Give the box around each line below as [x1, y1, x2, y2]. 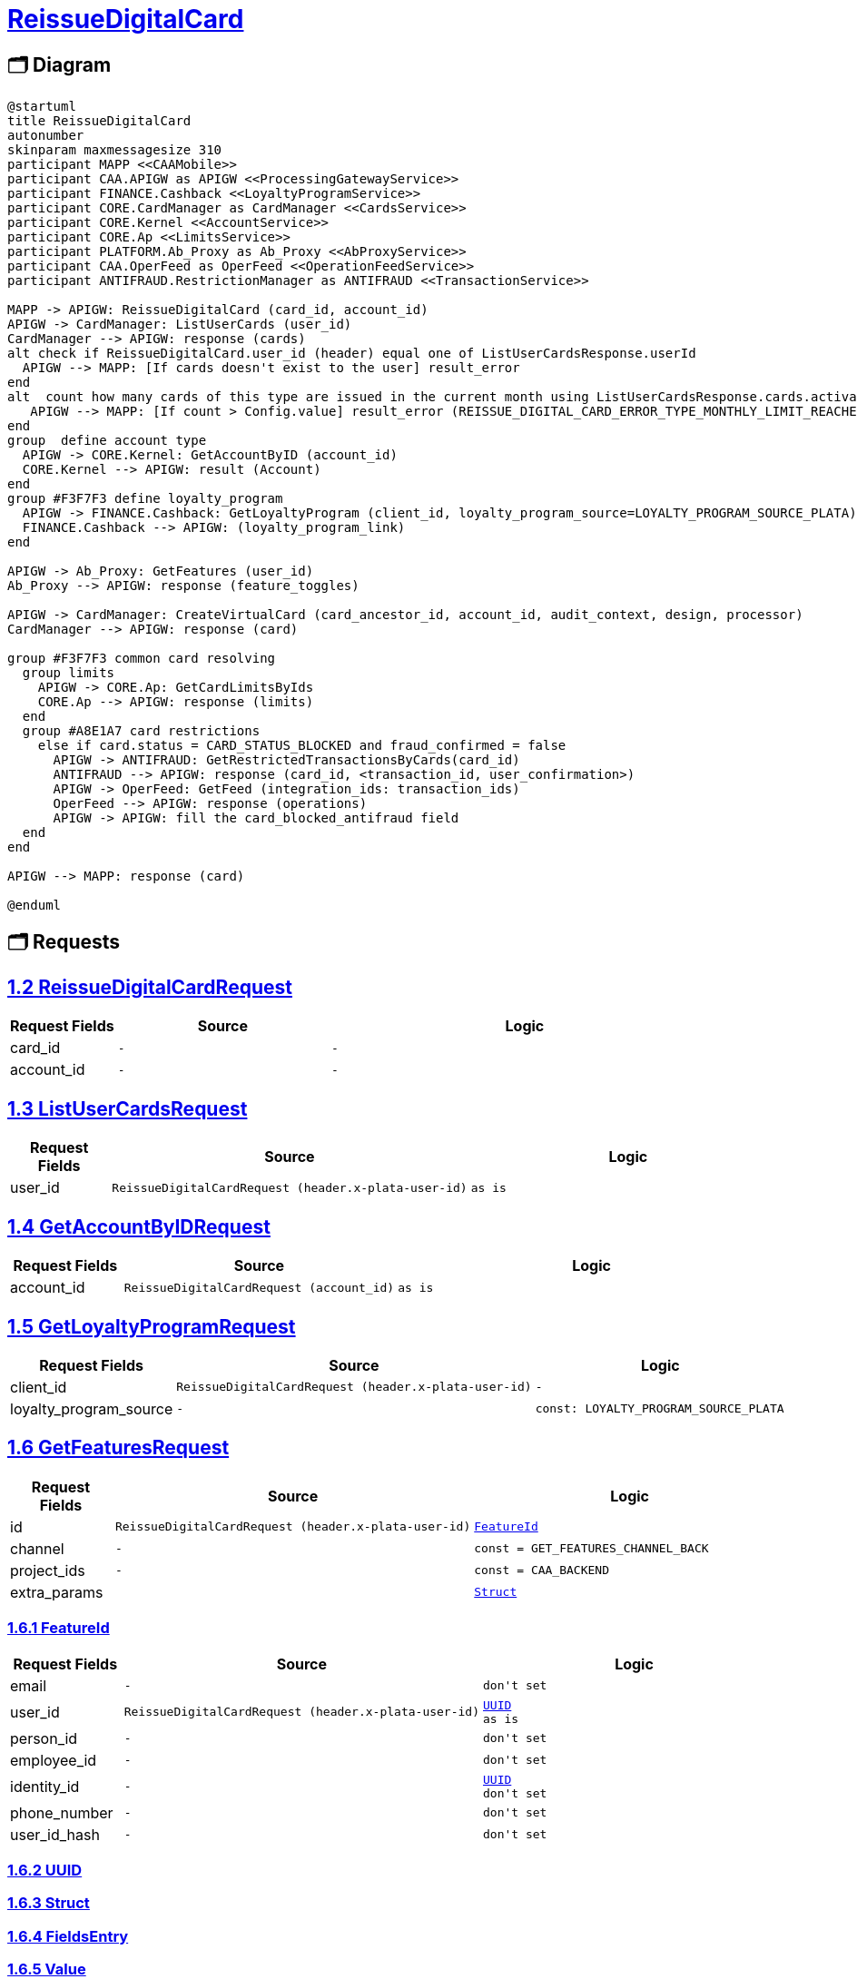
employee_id [10, 1750, 97, 1769]
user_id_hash [10, 1825, 100, 1844]
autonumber [7, 128, 84, 143]
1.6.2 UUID [7, 1860, 83, 1879]
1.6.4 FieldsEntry [7, 1926, 129, 1945]
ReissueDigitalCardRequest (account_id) [123, 1280, 395, 1295]
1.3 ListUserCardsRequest [7, 1097, 248, 1120]
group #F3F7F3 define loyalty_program [7, 491, 283, 507]
